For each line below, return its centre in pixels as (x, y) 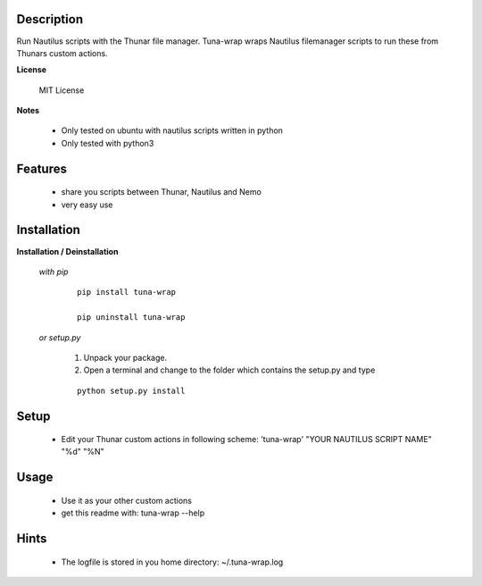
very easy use (87, 205)
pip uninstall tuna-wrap (131, 318)
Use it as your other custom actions (126, 500)
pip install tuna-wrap (127, 292)
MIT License (62, 90)
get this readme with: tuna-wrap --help (133, 513)
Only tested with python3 (108, 143)
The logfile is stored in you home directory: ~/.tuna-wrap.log (172, 562)
